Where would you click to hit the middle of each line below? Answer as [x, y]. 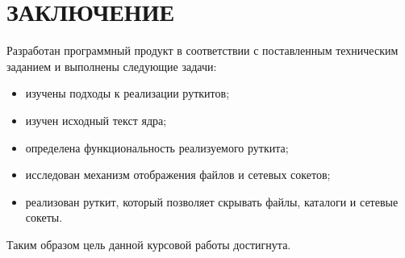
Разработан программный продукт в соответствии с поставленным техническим [202, 50]
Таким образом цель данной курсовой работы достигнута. [149, 244]
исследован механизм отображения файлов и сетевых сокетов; [178, 175]
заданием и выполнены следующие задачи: [112, 66]
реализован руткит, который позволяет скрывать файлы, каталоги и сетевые [212, 201]
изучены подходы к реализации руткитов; [127, 93]
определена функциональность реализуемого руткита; [157, 147]
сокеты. [44, 217]
